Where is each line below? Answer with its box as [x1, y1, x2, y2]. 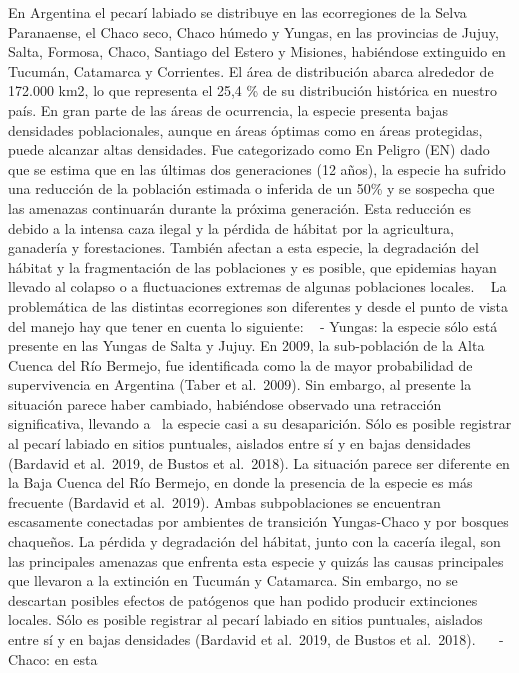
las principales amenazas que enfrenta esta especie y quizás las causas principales [8, 550, 504, 571]
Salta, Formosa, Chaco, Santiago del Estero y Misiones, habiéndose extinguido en [8, 41, 506, 62]
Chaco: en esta [8, 648, 98, 669]
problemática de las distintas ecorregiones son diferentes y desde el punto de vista [8, 295, 509, 316]
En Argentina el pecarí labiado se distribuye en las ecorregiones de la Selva [8, 2, 467, 22]
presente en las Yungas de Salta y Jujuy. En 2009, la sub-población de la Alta [8, 335, 485, 356]
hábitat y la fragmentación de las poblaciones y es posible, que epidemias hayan [8, 256, 497, 277]
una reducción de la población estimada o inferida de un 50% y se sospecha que [8, 178, 495, 199]
